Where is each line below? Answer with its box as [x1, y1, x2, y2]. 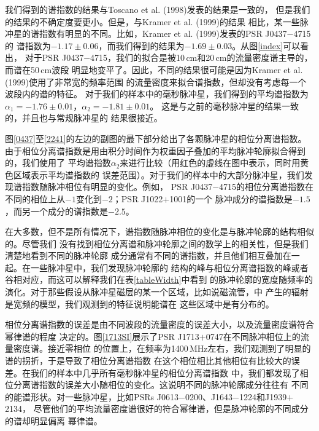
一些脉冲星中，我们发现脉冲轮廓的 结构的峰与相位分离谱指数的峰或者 [30, 261, 309, 274]
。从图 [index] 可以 [232, 39, 301, 52]
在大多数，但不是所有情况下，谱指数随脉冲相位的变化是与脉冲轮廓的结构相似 [5, 225, 314, 238]
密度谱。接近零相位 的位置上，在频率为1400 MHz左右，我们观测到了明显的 [13, 342, 311, 355]
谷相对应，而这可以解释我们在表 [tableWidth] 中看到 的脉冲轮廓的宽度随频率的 [5, 273, 313, 286]
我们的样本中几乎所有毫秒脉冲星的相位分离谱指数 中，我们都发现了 [30, 366, 300, 379]
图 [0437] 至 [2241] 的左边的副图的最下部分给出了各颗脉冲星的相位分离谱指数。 [5, 132, 307, 144]
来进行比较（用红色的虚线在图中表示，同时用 [120, 156, 301, 169]
